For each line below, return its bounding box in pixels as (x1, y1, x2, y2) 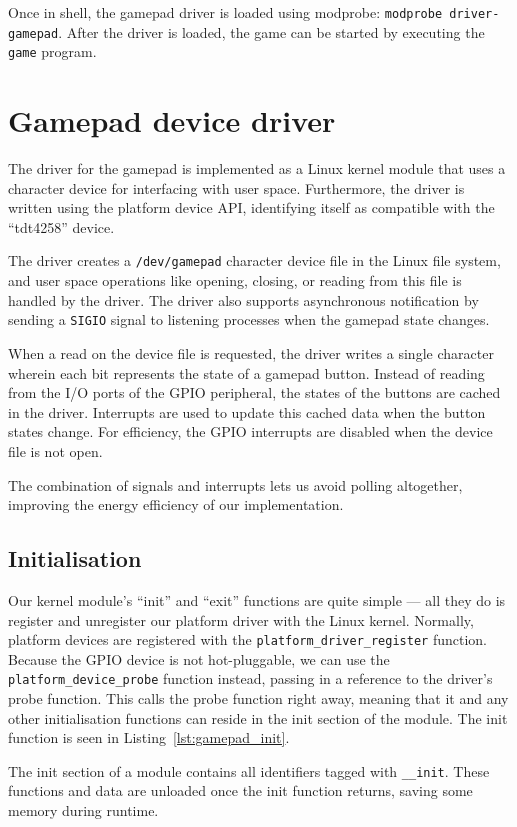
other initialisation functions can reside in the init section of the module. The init (8, 707, 508, 728)
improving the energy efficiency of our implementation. (8, 494, 344, 515)
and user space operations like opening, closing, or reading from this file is (8, 270, 462, 291)
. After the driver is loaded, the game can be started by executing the (58, 21, 485, 42)
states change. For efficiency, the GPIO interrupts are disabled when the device (8, 421, 493, 442)
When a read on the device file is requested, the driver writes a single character (8, 342, 494, 363)
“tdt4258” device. (8, 216, 115, 237)
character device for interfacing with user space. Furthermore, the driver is (8, 177, 465, 198)
